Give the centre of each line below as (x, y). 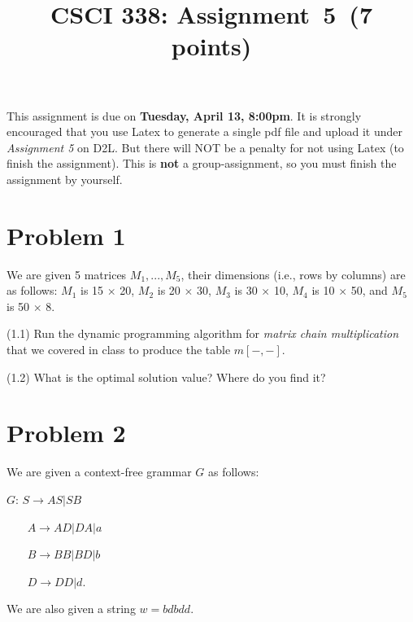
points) (211, 46)
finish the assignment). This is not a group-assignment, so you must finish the (202, 163)
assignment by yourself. (65, 179)
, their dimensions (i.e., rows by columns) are (293, 274)
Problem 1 (66, 235)
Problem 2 (66, 433)
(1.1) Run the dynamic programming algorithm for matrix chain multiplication (203, 333)
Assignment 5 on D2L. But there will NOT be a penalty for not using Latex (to (205, 147)
